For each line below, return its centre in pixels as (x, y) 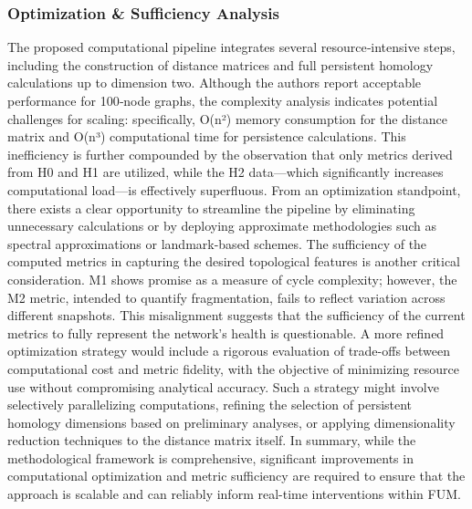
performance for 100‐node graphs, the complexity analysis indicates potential (223, 100)
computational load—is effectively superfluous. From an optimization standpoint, (234, 189)
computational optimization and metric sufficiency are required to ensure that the (236, 476)
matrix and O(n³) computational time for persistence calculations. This (207, 136)
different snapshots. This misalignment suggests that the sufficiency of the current (236, 315)
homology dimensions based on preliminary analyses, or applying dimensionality (231, 422)
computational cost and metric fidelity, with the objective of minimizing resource (233, 368)
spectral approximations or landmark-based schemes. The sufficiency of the (217, 243)
